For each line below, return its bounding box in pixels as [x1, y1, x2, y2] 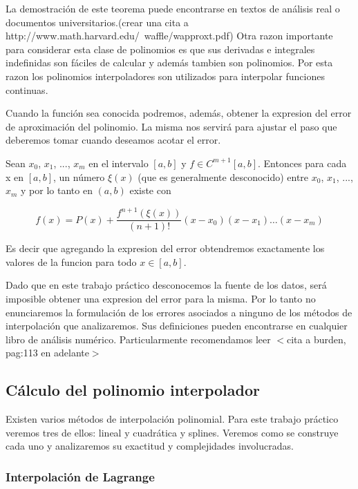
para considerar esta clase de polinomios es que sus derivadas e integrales [6, 41, 315, 56]
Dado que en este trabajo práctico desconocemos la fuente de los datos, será [6, 278, 327, 292]
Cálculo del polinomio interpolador [6, 379, 260, 401]
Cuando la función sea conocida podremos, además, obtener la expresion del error [6, 106, 352, 120]
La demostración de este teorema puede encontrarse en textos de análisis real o [6, 1, 340, 15]
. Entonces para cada [258, 155, 347, 170]
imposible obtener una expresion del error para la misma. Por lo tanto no [6, 291, 316, 306]
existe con [129, 183, 171, 198]
